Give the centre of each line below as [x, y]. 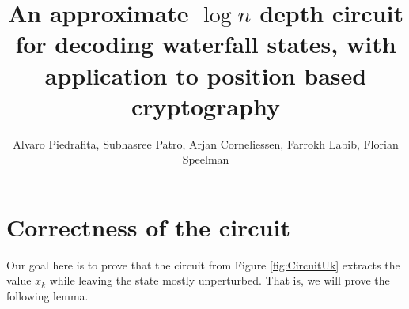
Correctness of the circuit [148, 226]
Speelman [206, 159]
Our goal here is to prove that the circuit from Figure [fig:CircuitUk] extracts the [203, 264]
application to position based [206, 75]
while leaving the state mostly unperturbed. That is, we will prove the [220, 280]
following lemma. [47, 296]
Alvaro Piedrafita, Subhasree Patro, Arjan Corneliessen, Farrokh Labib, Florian [206, 143]
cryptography [206, 106]
